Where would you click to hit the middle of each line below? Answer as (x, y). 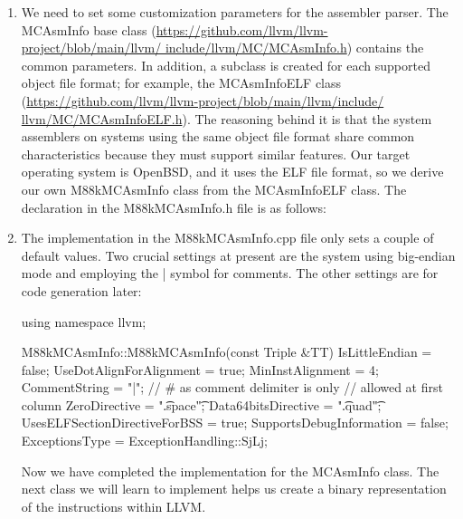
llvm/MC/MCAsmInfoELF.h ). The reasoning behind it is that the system (227, 118)
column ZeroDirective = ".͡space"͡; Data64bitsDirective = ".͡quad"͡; (201, 404)
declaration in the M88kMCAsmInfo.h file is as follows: (174, 207)
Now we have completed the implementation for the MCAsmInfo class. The (230, 471)
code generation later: (81, 290)
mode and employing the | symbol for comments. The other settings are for (230, 273)
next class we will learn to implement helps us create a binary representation (234, 489)
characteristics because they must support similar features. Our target (216, 154)
